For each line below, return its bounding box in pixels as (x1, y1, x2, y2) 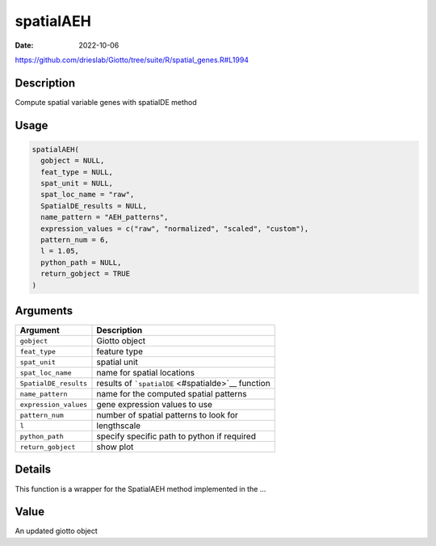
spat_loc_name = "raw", (40, 190, 135, 199)
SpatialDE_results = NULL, (40, 201, 148, 210)
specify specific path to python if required (96, 430, 256, 442)
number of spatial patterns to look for (96, 409, 238, 421)
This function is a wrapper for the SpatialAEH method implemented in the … (15, 484, 266, 493)
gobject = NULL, (40, 156, 105, 166)
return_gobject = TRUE (40, 269, 131, 279)
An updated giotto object (15, 526, 99, 536)
